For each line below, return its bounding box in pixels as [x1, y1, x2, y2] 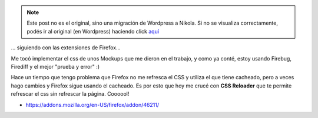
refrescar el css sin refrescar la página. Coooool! [11, 90, 130, 97]
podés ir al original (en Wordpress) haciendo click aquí [26, 28, 159, 35]
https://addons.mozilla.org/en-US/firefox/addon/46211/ [25, 101, 159, 108]
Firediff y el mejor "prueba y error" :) [11, 63, 100, 70]
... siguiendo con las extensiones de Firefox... [11, 44, 121, 51]
